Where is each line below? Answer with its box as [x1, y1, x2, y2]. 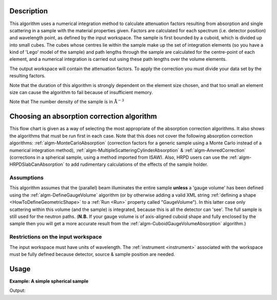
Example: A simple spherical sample [9, 278, 89, 284]
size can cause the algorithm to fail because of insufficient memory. [9, 90, 153, 96]
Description [9, 7, 48, 15]
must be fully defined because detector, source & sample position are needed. [9, 251, 175, 257]
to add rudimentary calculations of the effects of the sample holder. [65, 161, 208, 167]
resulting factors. [9, 73, 46, 79]
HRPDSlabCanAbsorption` [9, 161, 65, 167]
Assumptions [9, 174, 44, 181]
